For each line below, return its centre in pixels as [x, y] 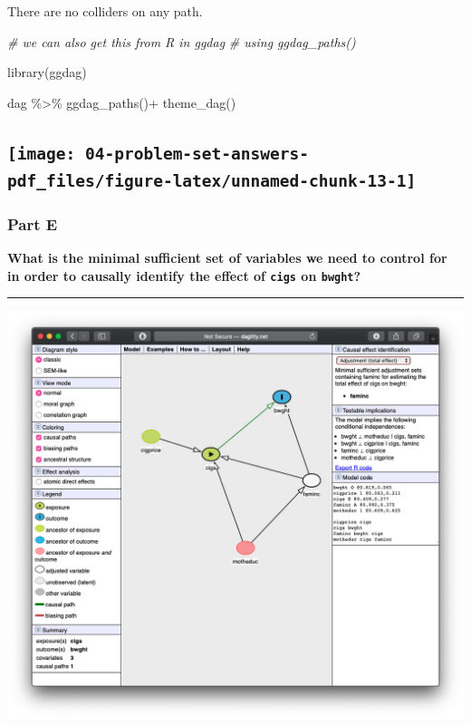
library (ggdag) [47, 72]
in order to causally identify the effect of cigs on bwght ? [184, 275]
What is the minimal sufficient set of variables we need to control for [227, 257]
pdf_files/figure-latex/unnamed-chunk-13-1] [212, 180]
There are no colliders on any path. [105, 11]
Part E [33, 223]
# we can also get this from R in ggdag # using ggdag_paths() [182, 41]
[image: [42, 153]
